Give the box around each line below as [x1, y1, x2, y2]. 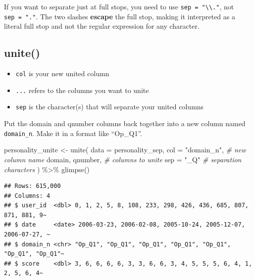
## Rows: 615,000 [4, 183, 61, 190]
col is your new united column [15, 68, 109, 79]
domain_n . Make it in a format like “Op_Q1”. [4, 128, 142, 138]
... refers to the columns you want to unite [15, 85, 149, 95]
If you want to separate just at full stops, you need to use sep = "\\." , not [4, 1, 234, 11]
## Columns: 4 [4, 192, 51, 199]
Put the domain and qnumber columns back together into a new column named [4, 118, 246, 129]
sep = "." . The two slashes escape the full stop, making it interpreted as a [4, 11, 235, 21]
